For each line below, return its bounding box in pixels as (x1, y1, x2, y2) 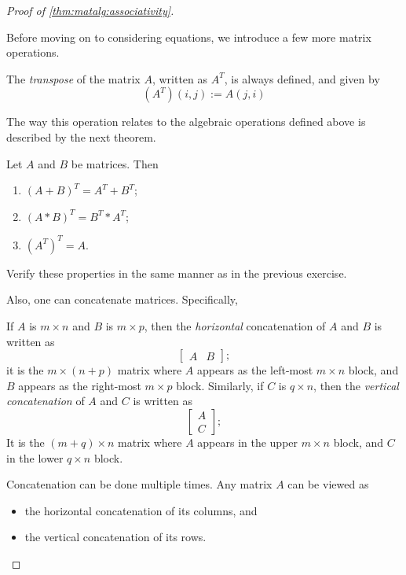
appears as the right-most (18, 377, 141, 393)
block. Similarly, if (176, 377, 264, 393)
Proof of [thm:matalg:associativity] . (6, 2, 174, 18)
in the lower (6, 449, 64, 466)
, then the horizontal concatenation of (144, 318, 326, 334)
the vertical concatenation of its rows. (24, 529, 207, 545)
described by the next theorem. (6, 128, 156, 145)
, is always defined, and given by (224, 70, 380, 87)
